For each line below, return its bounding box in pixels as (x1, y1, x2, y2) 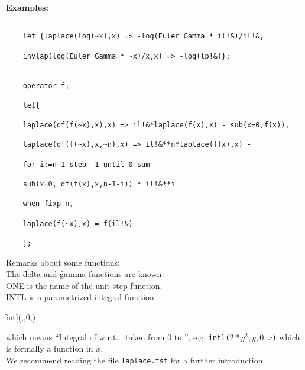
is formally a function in (6, 342, 93, 355)
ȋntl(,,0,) (6, 311, 36, 323)
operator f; (22, 81, 70, 90)
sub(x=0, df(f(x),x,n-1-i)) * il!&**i (22, 180, 176, 189)
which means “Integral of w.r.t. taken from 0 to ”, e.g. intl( (6, 330, 230, 343)
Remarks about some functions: (6, 256, 120, 268)
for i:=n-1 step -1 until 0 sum (22, 160, 150, 169)
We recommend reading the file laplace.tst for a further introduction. (6, 353, 265, 366)
